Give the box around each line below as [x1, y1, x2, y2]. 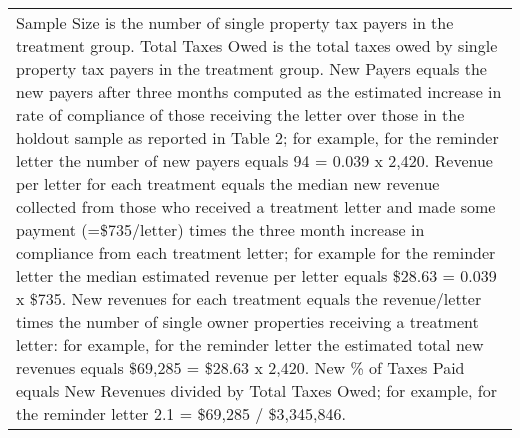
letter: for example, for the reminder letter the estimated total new [16, 333, 484, 356]
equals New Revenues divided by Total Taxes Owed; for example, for [16, 379, 497, 402]
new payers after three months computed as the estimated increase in [16, 80, 502, 103]
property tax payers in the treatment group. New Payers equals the [16, 57, 487, 80]
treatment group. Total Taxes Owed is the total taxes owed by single [16, 34, 498, 57]
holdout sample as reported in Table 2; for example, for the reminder [16, 126, 499, 149]
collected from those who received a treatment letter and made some [16, 195, 496, 218]
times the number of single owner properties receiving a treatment [16, 310, 479, 333]
